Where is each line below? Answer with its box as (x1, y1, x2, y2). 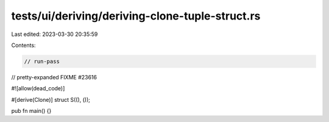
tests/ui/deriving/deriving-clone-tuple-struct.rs (11, 9, 261, 23)
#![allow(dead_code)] (11, 85, 65, 92)
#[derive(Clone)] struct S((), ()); (11, 96, 91, 103)
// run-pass (24, 58, 60, 65)
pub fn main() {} (11, 107, 52, 115)
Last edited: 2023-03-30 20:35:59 (11, 30, 98, 38)
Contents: (11, 41, 36, 49)
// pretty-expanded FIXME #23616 (11, 73, 97, 81)
